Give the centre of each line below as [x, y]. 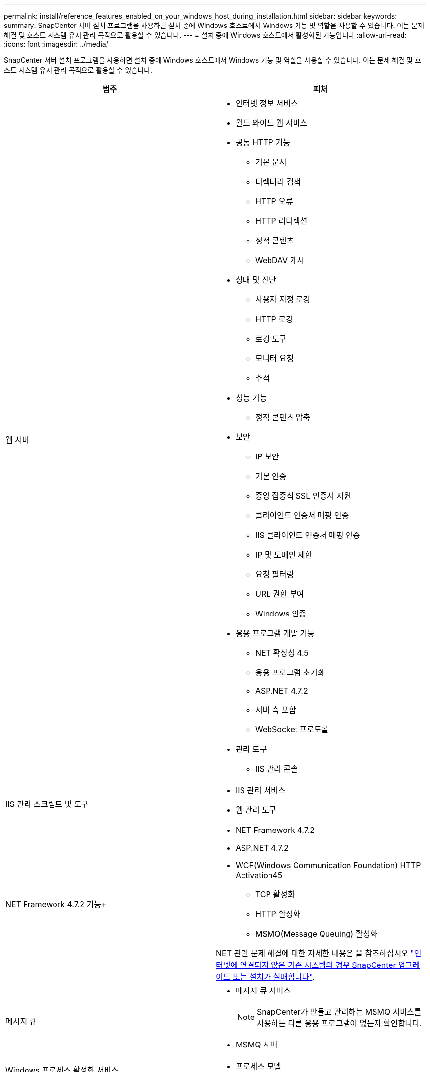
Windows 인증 [281, 614]
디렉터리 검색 [278, 182]
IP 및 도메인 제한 [284, 555]
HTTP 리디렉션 [282, 221]
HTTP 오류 [274, 201]
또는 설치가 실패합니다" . [273, 977]
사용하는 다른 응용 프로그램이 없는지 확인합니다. [339, 1023]
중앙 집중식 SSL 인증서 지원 [303, 496]
